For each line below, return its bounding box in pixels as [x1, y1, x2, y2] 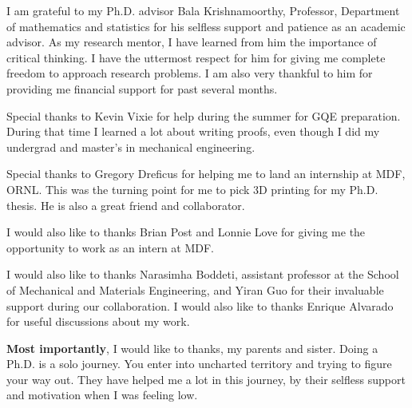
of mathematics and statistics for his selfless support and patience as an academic [6, 18, 406, 34]
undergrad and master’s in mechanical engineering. [6, 138, 256, 155]
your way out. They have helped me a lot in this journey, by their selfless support [6, 370, 406, 387]
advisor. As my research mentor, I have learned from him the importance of [6, 34, 377, 50]
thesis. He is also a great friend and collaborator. [6, 196, 245, 213]
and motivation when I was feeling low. [6, 386, 198, 403]
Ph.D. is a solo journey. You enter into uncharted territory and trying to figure [6, 355, 392, 372]
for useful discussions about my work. [6, 313, 190, 330]
